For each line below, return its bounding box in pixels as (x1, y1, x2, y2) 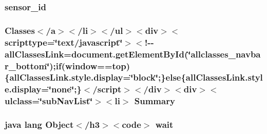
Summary (134, 94, 175, 107)
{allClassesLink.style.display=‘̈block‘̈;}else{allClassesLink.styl (5, 71, 263, 84)
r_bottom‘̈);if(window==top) (5, 59, 130, 72)
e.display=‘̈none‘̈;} (5, 83, 82, 95)
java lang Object (5, 118, 74, 131)
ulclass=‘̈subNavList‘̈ (5, 94, 93, 107)
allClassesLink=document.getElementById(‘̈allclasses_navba (5, 47, 261, 60)
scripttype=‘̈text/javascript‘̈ (5, 35, 123, 48)
